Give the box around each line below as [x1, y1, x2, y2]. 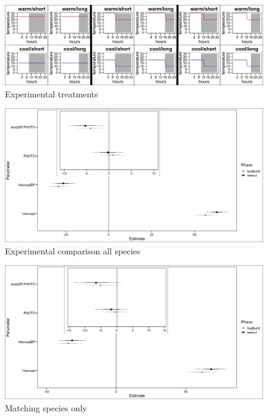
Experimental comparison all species [5, 244, 141, 257]
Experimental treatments [5, 87, 98, 100]
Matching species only [5, 401, 87, 414]
